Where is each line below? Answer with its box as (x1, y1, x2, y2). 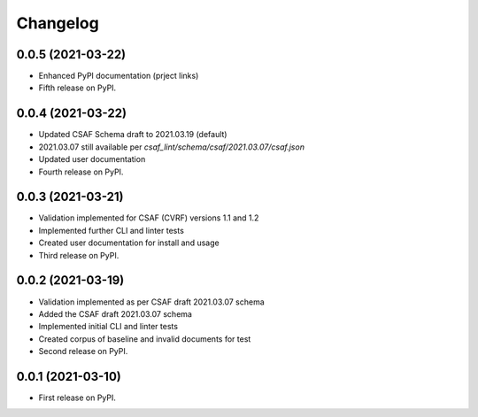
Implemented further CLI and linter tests (38, 225, 185, 236)
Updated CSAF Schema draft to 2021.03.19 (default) (38, 129, 227, 140)
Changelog (16, 13, 99, 33)
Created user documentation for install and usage (38, 237, 220, 248)
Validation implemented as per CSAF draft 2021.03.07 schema (38, 297, 265, 307)
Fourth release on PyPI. (38, 166, 124, 177)
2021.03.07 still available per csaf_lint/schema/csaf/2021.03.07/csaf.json (38, 142, 305, 152)
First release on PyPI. (38, 392, 117, 403)
